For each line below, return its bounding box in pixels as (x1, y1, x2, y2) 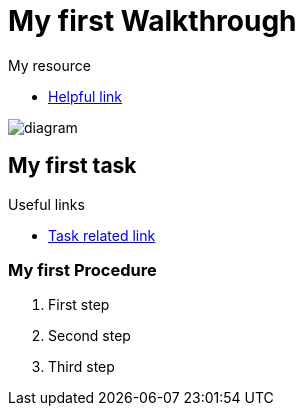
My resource (8, 56, 91, 74)
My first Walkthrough (8, 4, 297, 38)
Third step (48, 358, 115, 376)
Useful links (8, 195, 85, 213)
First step (48, 296, 110, 314)
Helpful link (48, 87, 123, 105)
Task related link (48, 226, 156, 244)
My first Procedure (8, 259, 157, 280)
